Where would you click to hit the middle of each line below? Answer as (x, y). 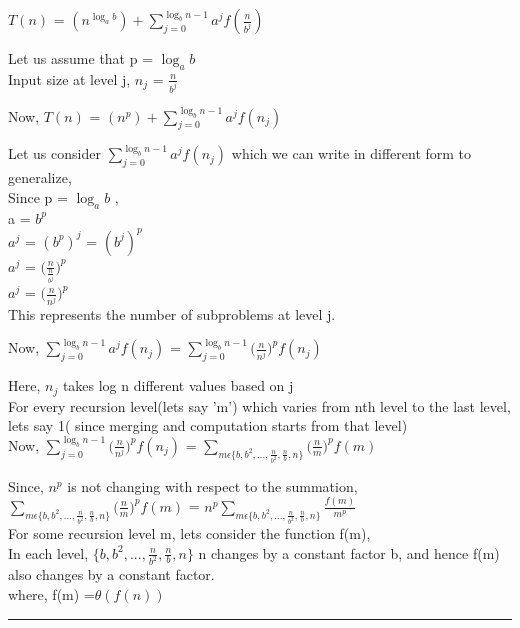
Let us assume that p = (81, 58)
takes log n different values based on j (178, 385)
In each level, (48, 552)
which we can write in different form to (351, 153)
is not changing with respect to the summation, (212, 485)
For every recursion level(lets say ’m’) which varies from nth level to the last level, (259, 405)
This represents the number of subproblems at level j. (172, 313)
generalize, (40, 177)
